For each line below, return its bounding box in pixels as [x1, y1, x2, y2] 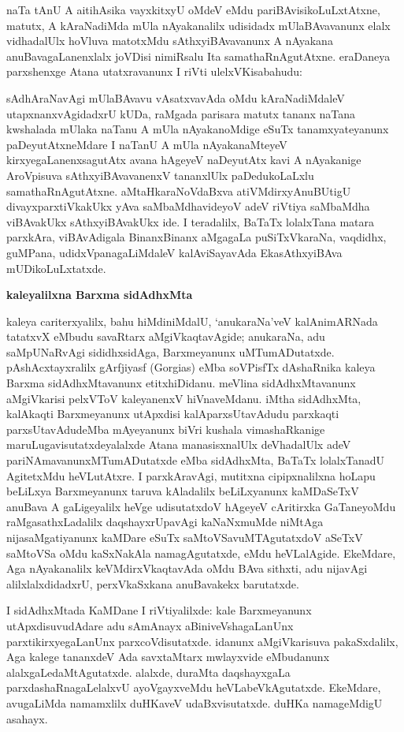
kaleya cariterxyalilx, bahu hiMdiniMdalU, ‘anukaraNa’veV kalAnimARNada [6, 312, 378, 329]
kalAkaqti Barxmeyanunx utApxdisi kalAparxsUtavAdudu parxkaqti [6, 405, 339, 422]
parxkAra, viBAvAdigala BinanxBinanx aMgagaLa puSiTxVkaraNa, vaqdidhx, [6, 229, 387, 245]
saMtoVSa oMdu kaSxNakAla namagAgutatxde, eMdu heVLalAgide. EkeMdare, [6, 544, 396, 561]
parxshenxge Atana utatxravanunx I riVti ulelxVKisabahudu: [6, 63, 303, 80]
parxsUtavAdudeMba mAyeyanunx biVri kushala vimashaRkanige [6, 420, 325, 437]
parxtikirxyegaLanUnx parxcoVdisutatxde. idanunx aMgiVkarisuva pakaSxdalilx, [6, 633, 398, 649]
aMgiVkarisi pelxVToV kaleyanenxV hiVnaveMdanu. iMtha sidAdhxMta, [6, 390, 361, 406]
